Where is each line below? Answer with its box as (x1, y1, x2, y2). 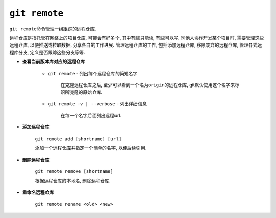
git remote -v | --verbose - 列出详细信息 (48, 100, 147, 107)
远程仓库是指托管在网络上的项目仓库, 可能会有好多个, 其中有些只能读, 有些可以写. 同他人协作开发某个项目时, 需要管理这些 (9, 35, 264, 41)
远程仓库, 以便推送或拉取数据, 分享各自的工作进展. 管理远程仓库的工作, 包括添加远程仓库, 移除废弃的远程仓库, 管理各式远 (9, 42, 262, 48)
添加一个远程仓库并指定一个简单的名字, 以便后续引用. (35, 145, 147, 151)
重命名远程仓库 (22, 189, 54, 195)
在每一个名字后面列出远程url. (60, 113, 122, 119)
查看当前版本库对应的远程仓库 (22, 59, 85, 65)
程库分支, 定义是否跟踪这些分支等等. (9, 49, 85, 55)
